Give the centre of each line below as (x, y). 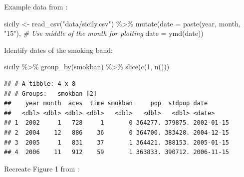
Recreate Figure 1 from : (42, 168)
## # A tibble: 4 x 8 (40, 84)
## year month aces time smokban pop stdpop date (106, 103)
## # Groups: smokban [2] (51, 93)
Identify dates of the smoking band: (58, 50)
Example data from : (36, 6)
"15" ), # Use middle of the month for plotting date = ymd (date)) (104, 33)
